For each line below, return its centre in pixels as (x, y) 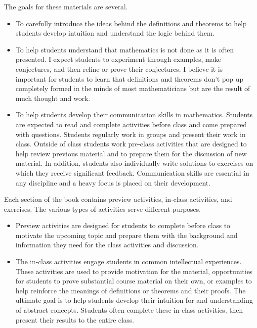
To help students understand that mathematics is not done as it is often (125, 49)
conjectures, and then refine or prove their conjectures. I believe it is (119, 69)
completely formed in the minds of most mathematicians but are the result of (133, 88)
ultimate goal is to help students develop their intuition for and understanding (134, 300)
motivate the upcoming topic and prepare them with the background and (127, 235)
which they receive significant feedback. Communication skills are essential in (132, 172)
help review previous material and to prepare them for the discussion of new (131, 153)
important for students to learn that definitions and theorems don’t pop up (129, 78)
